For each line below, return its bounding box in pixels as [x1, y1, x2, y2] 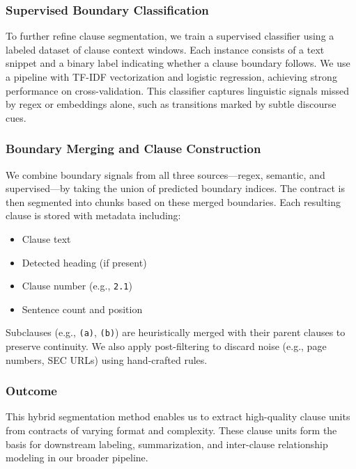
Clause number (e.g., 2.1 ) [22, 278, 132, 293]
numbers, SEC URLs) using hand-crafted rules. [6, 352, 208, 367]
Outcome [6, 382, 57, 399]
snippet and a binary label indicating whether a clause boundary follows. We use [6, 56, 350, 70]
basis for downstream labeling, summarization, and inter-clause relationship [6, 436, 328, 451]
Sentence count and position [22, 301, 143, 316]
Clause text [22, 231, 71, 246]
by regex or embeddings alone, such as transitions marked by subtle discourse [6, 97, 336, 111]
